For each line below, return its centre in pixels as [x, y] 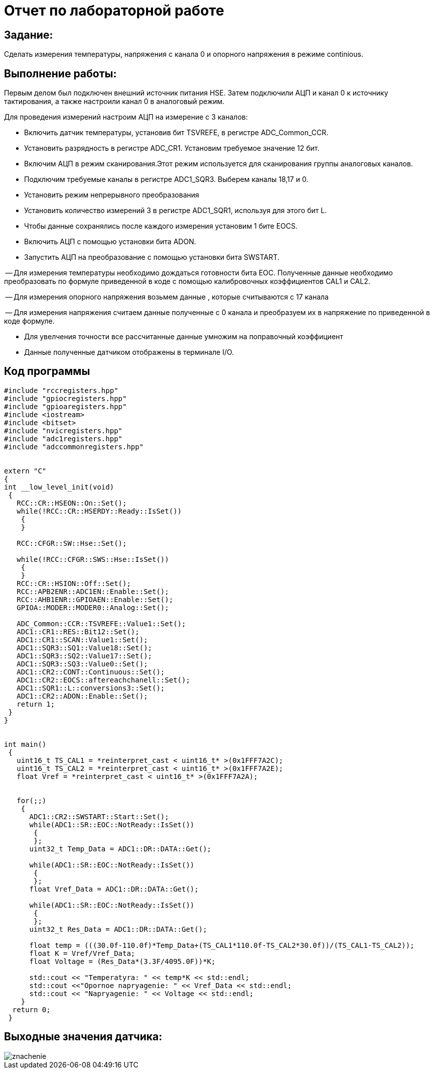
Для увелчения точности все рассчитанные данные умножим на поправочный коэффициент [184, 337]
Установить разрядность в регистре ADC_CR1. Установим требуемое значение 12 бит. [172, 148]
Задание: [29, 35]
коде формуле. [29, 321]
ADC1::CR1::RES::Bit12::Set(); [78, 631]
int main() [25, 744]
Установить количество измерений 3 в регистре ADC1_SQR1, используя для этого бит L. [176, 211]
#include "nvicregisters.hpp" [63, 430]
